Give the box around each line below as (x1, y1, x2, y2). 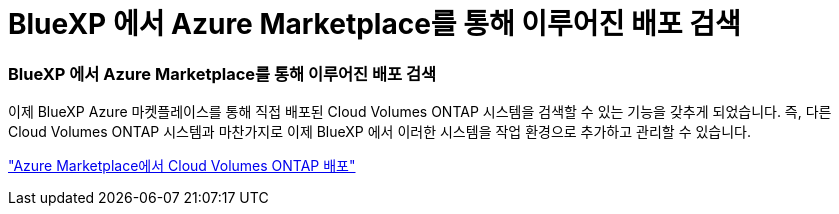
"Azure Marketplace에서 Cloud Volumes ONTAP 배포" (8, 157, 356, 175)
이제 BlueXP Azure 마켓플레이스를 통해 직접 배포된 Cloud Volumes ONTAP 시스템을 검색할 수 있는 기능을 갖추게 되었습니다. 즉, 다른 (8, 103, 832, 121)
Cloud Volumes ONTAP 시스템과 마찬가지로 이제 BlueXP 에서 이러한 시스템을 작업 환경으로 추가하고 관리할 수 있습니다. (8, 123, 752, 141)
